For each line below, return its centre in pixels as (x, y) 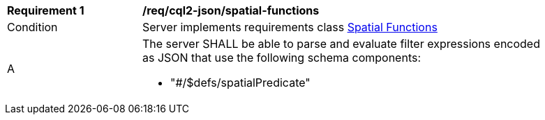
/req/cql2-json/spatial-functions (231, 10)
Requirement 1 (46, 10)
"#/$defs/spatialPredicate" (240, 83)
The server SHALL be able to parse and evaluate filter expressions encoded (341, 44)
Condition (32, 27)
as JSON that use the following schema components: (282, 58)
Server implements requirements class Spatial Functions (290, 27)
